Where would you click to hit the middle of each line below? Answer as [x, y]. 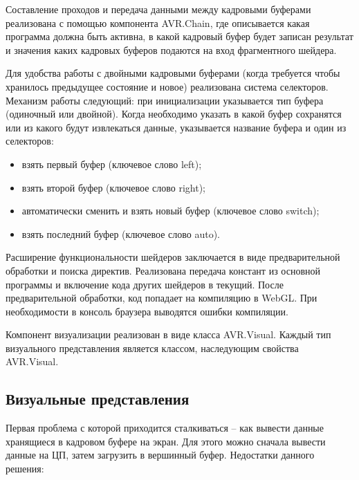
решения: [25, 469]
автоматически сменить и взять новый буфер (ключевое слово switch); [171, 211]
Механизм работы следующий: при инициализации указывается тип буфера [165, 100]
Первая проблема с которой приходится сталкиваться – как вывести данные [165, 428]
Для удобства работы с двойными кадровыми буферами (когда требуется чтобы [173, 73]
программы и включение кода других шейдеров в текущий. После [145, 284]
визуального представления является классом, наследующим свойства [152, 348]
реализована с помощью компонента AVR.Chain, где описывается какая [158, 22]
